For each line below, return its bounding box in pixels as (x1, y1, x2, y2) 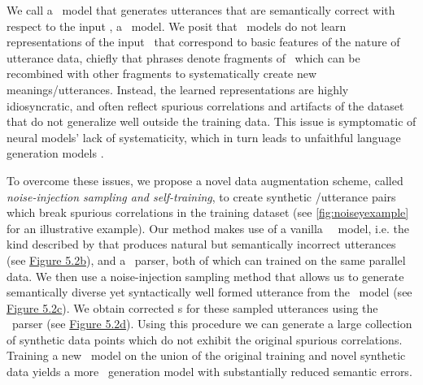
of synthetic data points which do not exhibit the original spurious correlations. (7, 331, 403, 348)
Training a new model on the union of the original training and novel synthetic (7, 347, 406, 364)
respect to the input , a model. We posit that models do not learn (7, 17, 347, 34)
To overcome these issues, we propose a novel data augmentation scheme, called (7, 171, 403, 188)
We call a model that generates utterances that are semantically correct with (7, 2, 395, 18)
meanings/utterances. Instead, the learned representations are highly (7, 80, 349, 97)
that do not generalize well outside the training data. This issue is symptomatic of (7, 113, 416, 130)
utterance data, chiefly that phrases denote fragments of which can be (7, 49, 360, 66)
